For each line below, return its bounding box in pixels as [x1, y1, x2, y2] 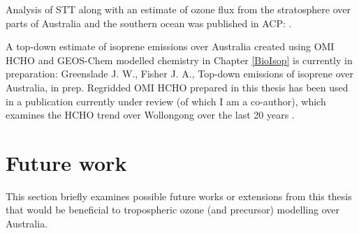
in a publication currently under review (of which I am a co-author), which [6, 93, 326, 108]
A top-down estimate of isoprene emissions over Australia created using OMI [6, 39, 335, 54]
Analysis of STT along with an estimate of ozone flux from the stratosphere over [6, 2, 351, 16]
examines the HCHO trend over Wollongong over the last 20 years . [6, 107, 295, 122]
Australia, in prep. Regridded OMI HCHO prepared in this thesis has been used [6, 80, 349, 94]
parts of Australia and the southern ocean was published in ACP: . [6, 15, 292, 30]
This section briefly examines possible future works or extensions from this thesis [6, 188, 352, 203]
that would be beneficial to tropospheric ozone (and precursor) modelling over [6, 202, 339, 217]
